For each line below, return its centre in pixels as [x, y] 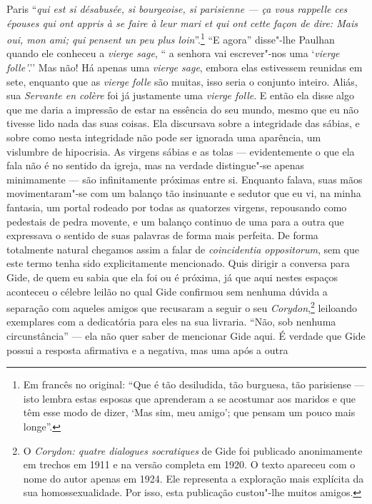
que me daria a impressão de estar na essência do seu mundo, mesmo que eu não [183, 109]
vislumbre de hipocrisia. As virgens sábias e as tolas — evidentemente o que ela [181, 151]
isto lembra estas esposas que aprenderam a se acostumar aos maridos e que [190, 398]
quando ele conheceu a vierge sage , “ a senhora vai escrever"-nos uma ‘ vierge [173, 53]
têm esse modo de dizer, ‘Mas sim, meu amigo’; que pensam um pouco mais [189, 412]
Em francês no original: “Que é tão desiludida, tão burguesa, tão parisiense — [194, 384]
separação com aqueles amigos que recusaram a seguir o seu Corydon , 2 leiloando [182, 307]
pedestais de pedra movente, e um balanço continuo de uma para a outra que [175, 221]
